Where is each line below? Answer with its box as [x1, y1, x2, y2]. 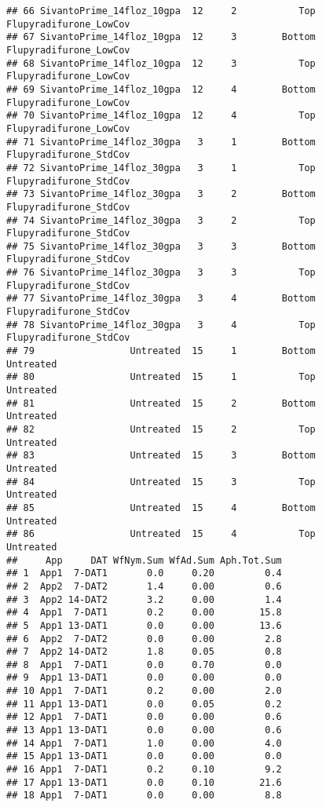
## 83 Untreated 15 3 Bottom [6, 450, 316, 462]
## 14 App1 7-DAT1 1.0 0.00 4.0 [6, 737, 282, 749]
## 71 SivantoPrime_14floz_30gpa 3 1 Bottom [6, 136, 316, 148]
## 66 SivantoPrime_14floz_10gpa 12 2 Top [6, 5, 316, 16]
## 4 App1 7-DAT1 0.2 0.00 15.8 [6, 607, 282, 619]
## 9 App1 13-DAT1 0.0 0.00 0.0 [6, 672, 282, 684]
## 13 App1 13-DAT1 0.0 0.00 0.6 [6, 725, 282, 736]
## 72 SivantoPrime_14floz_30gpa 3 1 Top [6, 162, 316, 173]
